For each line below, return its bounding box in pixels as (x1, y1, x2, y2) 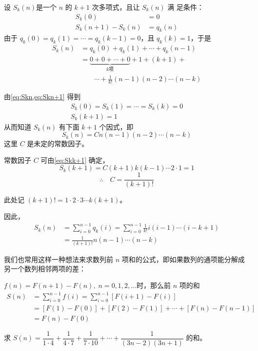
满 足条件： (167, 2, 204, 12)
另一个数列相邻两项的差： (4, 263, 86, 274)
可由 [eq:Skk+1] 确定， (40, 154, 109, 165)
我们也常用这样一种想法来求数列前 (4, 254, 113, 264)
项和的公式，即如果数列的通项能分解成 (121, 254, 245, 264)
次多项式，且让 (92, 2, 140, 12)
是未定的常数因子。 (27, 138, 89, 149)
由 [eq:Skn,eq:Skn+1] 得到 (4, 91, 81, 101)
